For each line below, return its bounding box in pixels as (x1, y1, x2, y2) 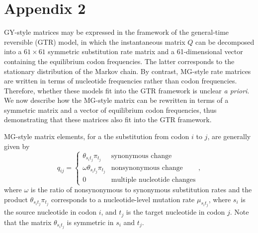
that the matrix (4, 217, 52, 227)
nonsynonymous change (111, 164, 183, 171)
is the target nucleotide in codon (126, 207, 225, 217)
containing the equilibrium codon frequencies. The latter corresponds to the (4, 56, 235, 66)
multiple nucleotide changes (111, 176, 196, 183)
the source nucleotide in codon (4, 207, 97, 217)
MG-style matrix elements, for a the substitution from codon (4, 131, 189, 142)
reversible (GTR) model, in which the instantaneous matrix (4, 36, 185, 47)
